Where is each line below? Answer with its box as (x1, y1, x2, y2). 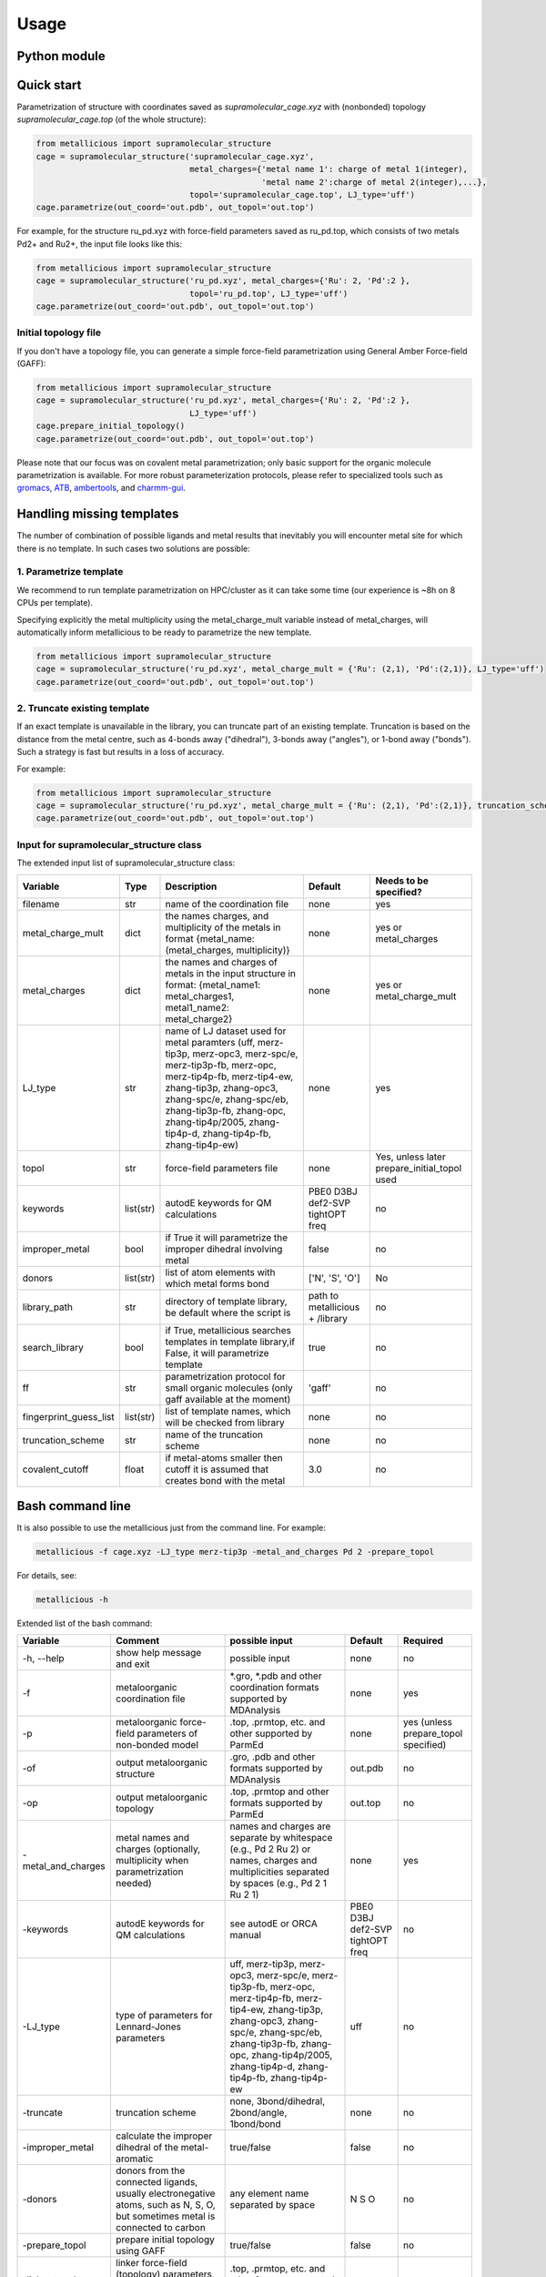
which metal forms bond (165, 1277, 270, 1290)
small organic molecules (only (165, 1381, 293, 1394)
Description (165, 880, 217, 893)
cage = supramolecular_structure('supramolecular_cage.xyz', (35, 151, 315, 161)
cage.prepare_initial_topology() (35, 421, 186, 432)
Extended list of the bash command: (16, 1618, 153, 1629)
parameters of (136, 1727, 198, 1740)
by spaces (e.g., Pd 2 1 (229, 1877, 328, 1890)
